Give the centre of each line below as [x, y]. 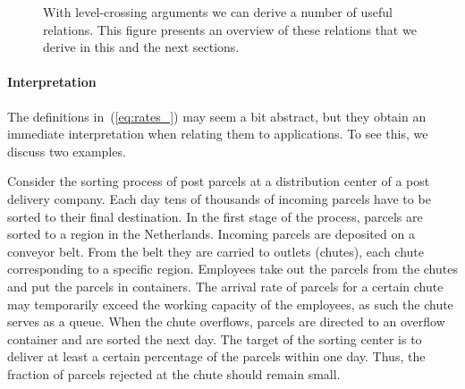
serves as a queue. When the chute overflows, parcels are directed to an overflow [226, 321]
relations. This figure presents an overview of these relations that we [230, 29]
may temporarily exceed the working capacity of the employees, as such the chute [230, 304]
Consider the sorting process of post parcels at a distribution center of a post [219, 181]
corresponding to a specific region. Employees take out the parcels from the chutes [232, 269]
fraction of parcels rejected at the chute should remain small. [174, 373]
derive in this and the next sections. [141, 47]
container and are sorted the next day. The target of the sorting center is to [215, 338]
